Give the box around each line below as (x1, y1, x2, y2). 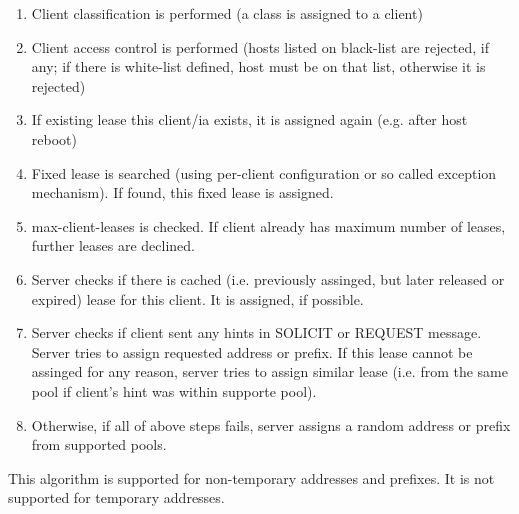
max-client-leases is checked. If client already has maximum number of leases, (31, 215, 506, 236)
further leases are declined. (31, 235, 196, 256)
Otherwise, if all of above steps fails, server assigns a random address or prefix (31, 414, 511, 435)
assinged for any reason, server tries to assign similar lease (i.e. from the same (31, 361, 508, 382)
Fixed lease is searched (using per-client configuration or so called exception (31, 162, 497, 183)
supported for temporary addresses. (8, 487, 225, 508)
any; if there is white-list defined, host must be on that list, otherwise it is (31, 56, 486, 77)
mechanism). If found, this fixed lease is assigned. (31, 182, 334, 203)
